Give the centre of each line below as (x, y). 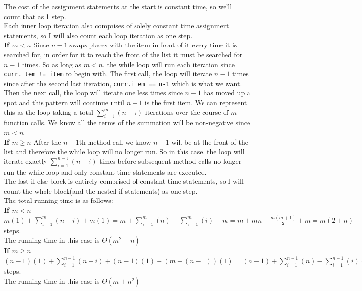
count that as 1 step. (35, 16)
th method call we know (115, 142)
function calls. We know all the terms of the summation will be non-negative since (127, 123)
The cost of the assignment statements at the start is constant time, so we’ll (118, 6)
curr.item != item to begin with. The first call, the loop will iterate (108, 74)
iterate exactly (25, 161)
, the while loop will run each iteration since (169, 64)
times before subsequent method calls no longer (170, 161)
